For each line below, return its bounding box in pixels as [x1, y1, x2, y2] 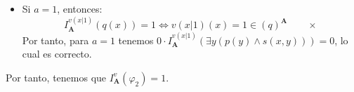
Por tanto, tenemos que [6, 70, 107, 84]
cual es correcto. [22, 46, 92, 61]
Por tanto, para [22, 32, 89, 47]
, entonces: [57, 1, 103, 15]
